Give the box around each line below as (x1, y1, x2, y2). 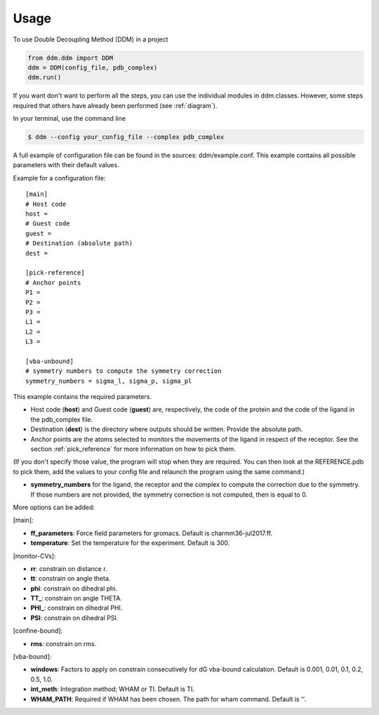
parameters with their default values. (13, 161, 119, 169)
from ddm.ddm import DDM (27, 53, 114, 62)
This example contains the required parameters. (13, 393, 152, 401)
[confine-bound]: (13, 627, 63, 635)
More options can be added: (13, 503, 95, 511)
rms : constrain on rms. (30, 639, 97, 648)
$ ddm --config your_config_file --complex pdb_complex (27, 133, 225, 141)
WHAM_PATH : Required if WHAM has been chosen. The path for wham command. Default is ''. (30, 695, 307, 703)
